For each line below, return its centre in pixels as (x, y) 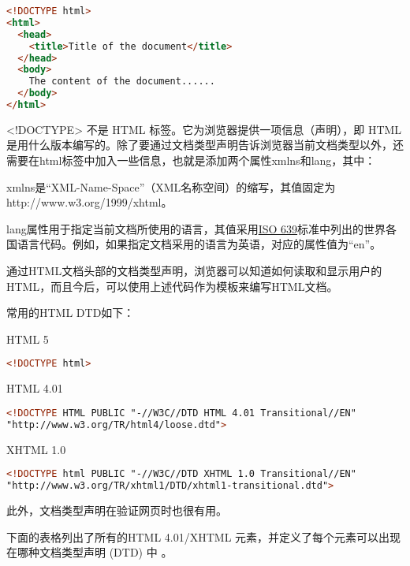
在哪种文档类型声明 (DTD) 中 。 (89, 552)
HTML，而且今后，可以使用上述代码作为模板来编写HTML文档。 (172, 286)
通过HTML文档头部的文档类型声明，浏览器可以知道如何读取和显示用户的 (194, 271)
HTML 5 (28, 339)
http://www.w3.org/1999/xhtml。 (89, 202)
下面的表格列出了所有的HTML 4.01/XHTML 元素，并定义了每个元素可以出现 (204, 536)
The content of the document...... (122, 82)
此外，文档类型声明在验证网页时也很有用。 (117, 510)
